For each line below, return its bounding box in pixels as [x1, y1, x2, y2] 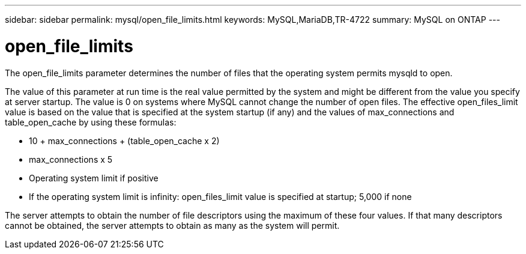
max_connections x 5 [29, 154, 113, 165]
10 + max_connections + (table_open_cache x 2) [29, 135, 220, 146]
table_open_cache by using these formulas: [5, 116, 177, 127]
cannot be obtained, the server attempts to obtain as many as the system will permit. [5, 220, 340, 231]
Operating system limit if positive [29, 172, 159, 183]
